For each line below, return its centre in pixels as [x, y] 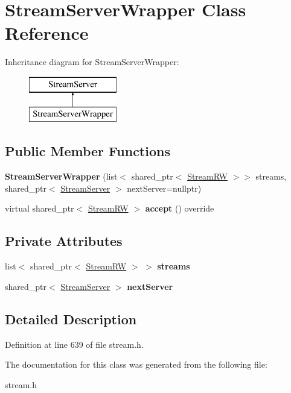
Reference [47, 33]
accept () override [180, 208]
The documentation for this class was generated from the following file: [136, 364]
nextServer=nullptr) [164, 188]
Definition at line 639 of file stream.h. [74, 344]
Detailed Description [71, 319]
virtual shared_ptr [40, 208]
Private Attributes [64, 241]
